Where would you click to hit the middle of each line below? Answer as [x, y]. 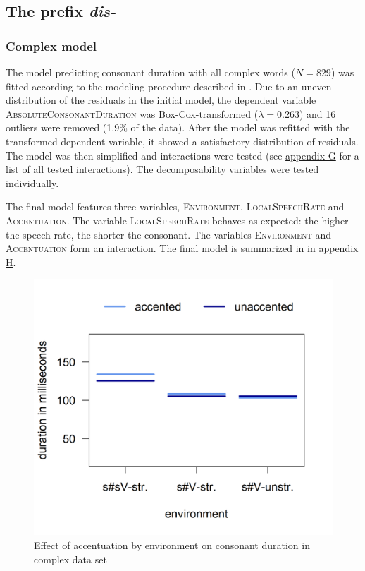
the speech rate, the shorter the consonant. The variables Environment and [168, 234]
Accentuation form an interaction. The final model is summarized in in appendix [182, 248]
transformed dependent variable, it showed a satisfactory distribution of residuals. [182, 141]
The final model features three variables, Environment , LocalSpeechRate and [175, 206]
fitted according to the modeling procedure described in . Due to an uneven [169, 86]
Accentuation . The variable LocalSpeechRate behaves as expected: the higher [177, 220]
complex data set [70, 559]
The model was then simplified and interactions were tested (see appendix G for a [182, 155]
